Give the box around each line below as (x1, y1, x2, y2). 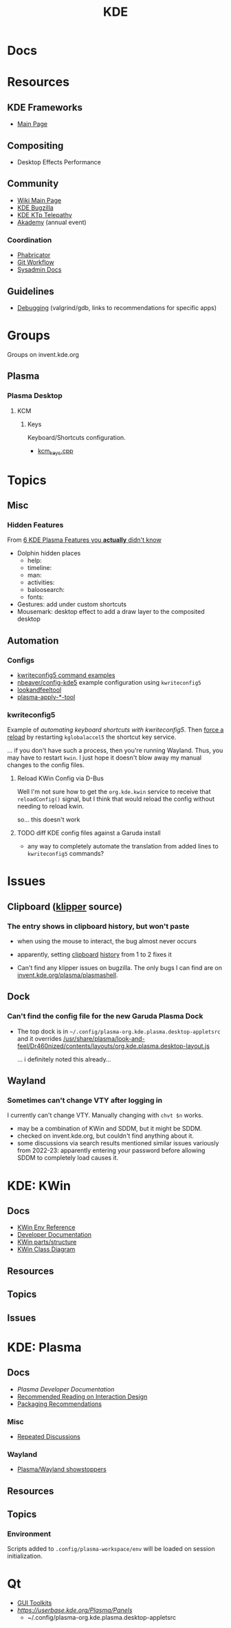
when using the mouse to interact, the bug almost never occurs (16, 937, 197, 945)
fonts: (27, 593, 44, 602)
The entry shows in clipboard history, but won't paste (7, 921, 190, 931)
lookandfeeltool (16, 685, 62, 694)
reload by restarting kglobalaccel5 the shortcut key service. (7, 733, 177, 741)
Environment (7, 1529, 52, 1539)
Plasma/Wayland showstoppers (16, 1465, 107, 1473)
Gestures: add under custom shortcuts (16, 600, 127, 608)
